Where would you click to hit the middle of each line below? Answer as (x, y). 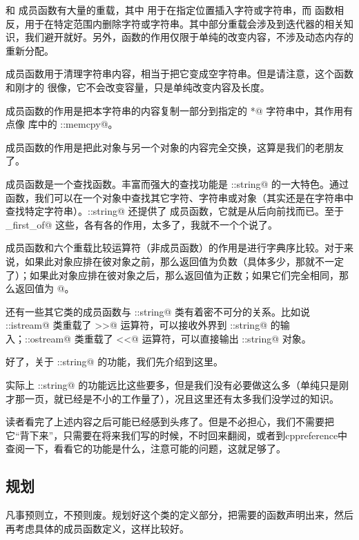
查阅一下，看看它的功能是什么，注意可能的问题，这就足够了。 (146, 449)
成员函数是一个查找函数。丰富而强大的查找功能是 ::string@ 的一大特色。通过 (177, 183)
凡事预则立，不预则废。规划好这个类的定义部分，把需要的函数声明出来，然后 (179, 515)
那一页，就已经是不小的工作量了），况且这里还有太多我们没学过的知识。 (177, 398)
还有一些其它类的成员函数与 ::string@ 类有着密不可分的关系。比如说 (158, 311)
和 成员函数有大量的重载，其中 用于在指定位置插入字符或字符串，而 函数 (170, 10)
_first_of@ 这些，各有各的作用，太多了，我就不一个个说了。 (142, 224)
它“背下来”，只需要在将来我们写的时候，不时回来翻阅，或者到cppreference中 (177, 435)
